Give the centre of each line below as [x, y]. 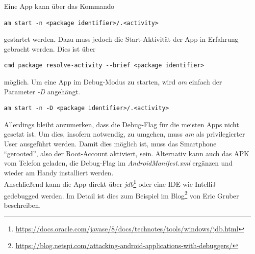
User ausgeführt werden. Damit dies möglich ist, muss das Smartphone [110, 143]
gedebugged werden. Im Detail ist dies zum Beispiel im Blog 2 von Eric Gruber [122, 195]
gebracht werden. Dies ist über [50, 48]
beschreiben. [23, 205]
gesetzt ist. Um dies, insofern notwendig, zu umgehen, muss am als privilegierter [125, 134]
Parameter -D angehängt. [42, 91]
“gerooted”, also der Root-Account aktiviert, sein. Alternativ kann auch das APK [127, 153]
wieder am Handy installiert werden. [59, 172]
